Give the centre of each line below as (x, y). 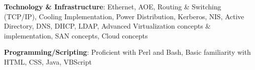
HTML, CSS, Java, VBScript (48, 61)
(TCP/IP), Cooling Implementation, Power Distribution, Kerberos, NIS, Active (124, 16)
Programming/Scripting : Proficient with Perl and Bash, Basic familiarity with (127, 52)
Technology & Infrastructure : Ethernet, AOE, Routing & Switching (113, 6)
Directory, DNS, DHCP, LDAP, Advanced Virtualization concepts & (108, 26)
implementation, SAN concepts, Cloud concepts (76, 35)
